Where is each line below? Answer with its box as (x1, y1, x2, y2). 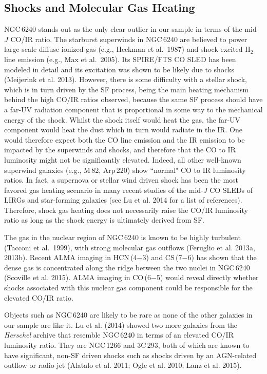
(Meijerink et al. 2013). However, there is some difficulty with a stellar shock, (4, 74, 247, 85)
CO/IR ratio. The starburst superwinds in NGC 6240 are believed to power (10, 33, 247, 44)
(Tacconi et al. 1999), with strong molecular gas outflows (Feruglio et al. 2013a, (4, 242, 255, 252)
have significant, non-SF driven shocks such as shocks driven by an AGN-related (4, 349, 257, 360)
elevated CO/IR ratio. (4, 292, 73, 303)
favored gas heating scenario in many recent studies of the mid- (4, 184, 203, 195)
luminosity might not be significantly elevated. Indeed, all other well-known (4, 154, 241, 165)
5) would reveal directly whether (156, 272, 259, 283)
